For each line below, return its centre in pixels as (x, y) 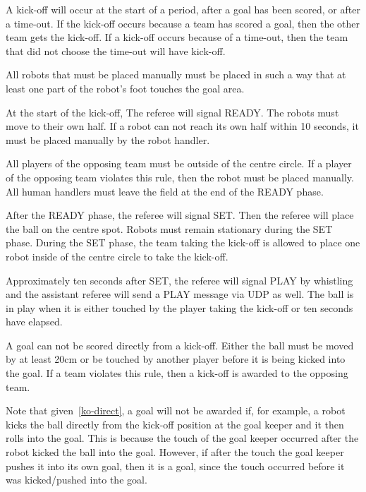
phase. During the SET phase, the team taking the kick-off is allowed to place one (183, 242)
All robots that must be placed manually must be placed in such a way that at (176, 74)
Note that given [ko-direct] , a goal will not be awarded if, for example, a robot (176, 410)
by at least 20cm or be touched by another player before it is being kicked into (176, 359)
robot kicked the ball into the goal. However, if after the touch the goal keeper (175, 452)
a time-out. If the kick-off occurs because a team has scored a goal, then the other (183, 23)
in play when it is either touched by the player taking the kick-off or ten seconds (179, 307)
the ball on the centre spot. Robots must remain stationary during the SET (169, 228)
